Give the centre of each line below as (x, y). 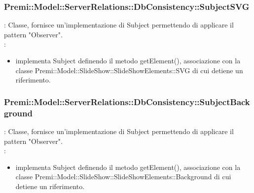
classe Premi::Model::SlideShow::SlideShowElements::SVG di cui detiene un (129, 70)
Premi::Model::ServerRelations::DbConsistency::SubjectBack (127, 101)
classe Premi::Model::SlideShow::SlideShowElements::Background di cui (123, 177)
